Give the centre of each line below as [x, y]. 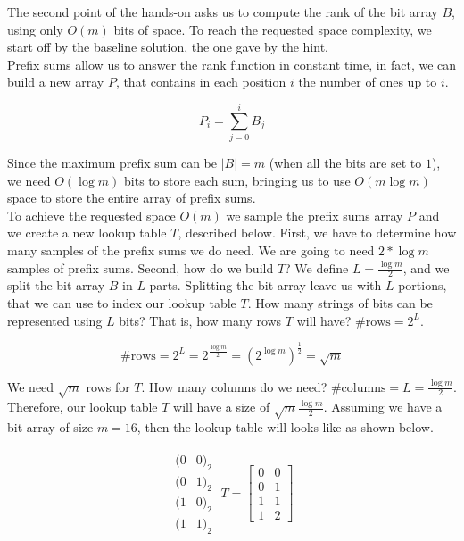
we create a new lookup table [87, 233]
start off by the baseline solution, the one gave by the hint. [168, 47]
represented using [55, 320]
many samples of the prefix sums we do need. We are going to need [191, 250]
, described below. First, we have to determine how [317, 233]
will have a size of [222, 407]
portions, [423, 285]
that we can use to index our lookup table [122, 303]
